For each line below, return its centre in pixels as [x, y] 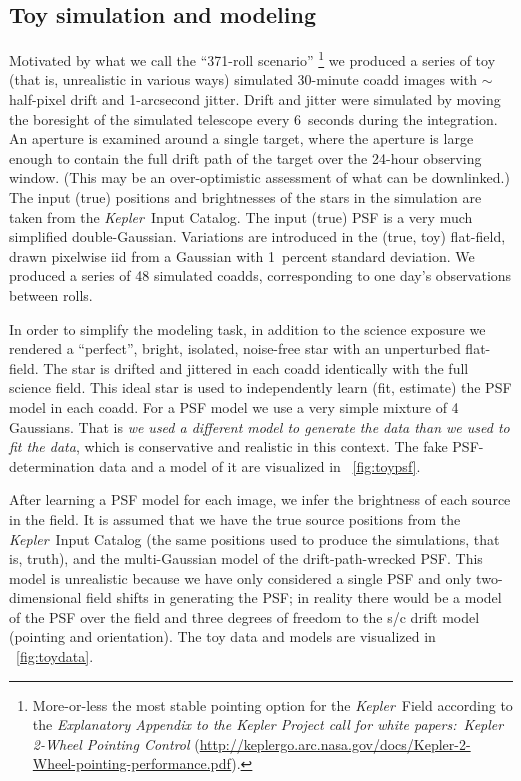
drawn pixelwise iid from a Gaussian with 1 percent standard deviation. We [242, 255]
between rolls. [51, 294]
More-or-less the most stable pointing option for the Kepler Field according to [272, 704]
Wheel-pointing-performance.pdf [132, 763]
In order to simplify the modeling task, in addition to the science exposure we [247, 328]
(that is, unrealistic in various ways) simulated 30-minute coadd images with [243, 79]
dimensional [45, 597]
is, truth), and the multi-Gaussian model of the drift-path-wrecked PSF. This [246, 558]
